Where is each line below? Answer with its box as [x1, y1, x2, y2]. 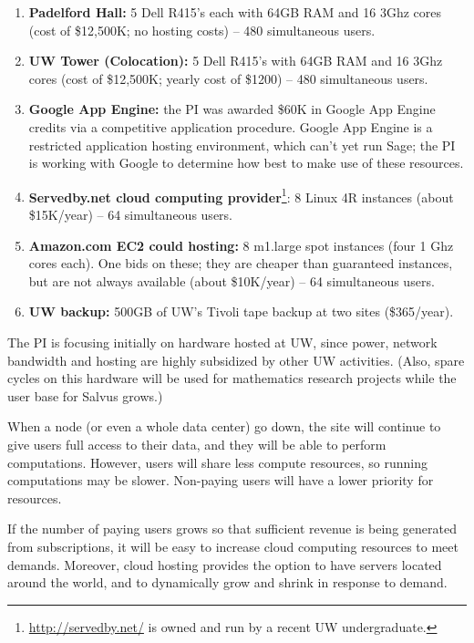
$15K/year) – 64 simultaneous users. [28, 205, 232, 223]
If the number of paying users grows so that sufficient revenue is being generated [7, 519, 457, 538]
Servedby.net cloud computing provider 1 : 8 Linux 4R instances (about [28, 184, 454, 206]
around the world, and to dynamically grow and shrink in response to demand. [7, 573, 448, 592]
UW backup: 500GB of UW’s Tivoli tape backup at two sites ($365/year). [28, 302, 454, 321]
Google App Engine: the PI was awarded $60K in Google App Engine [28, 99, 436, 119]
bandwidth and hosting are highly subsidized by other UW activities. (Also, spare [7, 350, 465, 369]
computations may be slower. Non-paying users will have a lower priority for [7, 471, 434, 490]
